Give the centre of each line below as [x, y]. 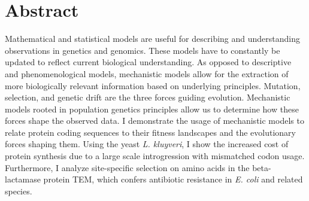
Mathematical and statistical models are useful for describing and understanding [152, 39]
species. [19, 191]
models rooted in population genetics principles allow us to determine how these [152, 109]
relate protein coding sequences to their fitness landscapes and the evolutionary [150, 132]
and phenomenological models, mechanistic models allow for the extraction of [147, 73]
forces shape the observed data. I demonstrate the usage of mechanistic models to [154, 121]
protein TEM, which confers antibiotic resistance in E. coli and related [173, 179]
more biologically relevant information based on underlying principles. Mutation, [153, 85]
